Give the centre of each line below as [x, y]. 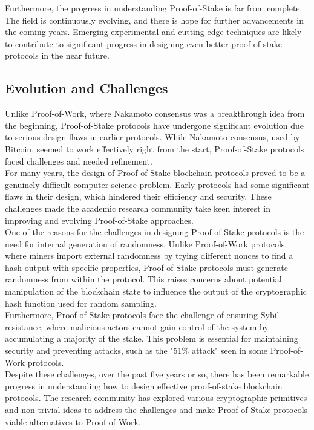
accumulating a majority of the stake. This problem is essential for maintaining [152, 338]
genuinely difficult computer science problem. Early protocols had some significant [157, 184]
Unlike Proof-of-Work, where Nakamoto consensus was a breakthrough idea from [155, 113]
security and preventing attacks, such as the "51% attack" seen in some [136, 350]
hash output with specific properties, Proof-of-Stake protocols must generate [146, 267]
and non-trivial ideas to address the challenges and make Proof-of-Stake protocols [156, 410]
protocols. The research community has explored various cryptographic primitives [156, 398]
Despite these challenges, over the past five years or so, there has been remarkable [157, 374]
